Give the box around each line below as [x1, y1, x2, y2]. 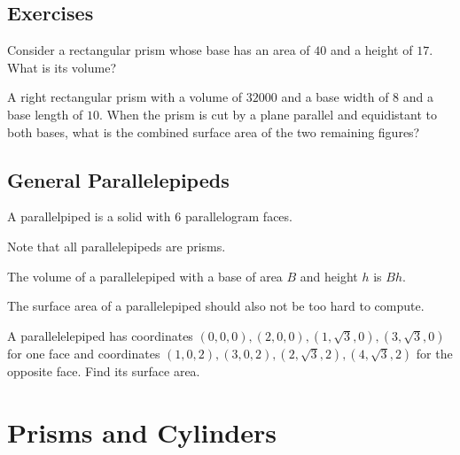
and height [300, 266, 358, 285]
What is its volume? [7, 58, 117, 76]
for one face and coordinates [7, 343, 160, 362]
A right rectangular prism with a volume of [7, 88, 243, 106]
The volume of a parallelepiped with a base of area [7, 266, 283, 285]
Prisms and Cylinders [7, 413, 277, 450]
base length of [7, 104, 83, 123]
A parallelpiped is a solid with [7, 207, 171, 226]
